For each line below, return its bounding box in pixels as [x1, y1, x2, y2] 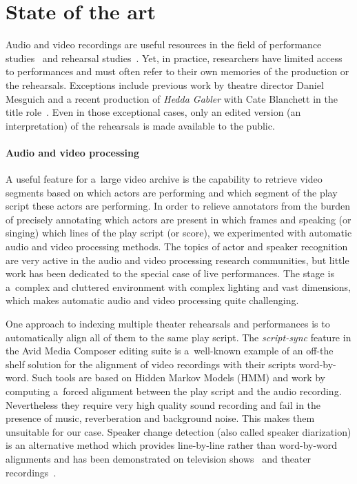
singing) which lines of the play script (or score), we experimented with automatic [6, 225, 352, 240]
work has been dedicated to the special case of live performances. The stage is [6, 266, 334, 281]
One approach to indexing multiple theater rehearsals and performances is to [6, 316, 330, 331]
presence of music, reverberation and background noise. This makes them [6, 411, 315, 425]
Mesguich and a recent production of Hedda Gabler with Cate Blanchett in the [6, 91, 338, 105]
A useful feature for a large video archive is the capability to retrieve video [6, 172, 323, 186]
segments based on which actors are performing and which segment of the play [6, 185, 338, 199]
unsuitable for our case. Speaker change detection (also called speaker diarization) [6, 424, 351, 438]
